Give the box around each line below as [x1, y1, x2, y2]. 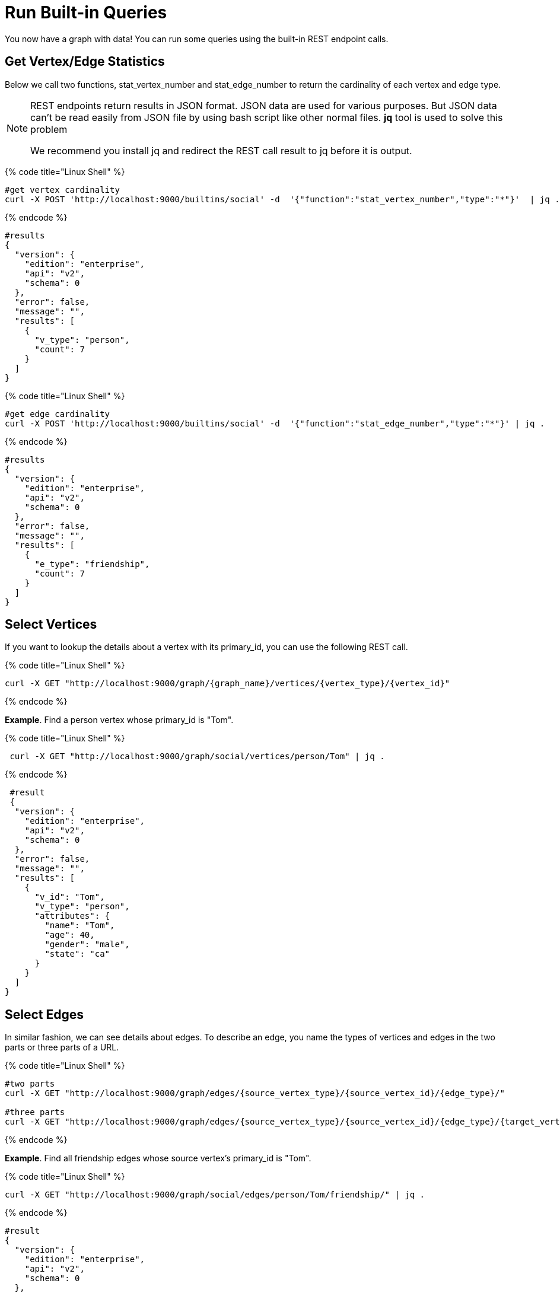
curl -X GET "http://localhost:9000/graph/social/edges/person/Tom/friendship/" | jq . [5, 1190, 425, 1200]
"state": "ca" [44, 949, 110, 959]
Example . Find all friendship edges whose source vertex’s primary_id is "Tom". [5, 1153, 311, 1164]
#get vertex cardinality [5, 184, 120, 195]
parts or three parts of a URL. [5, 1042, 119, 1053]
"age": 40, [44, 930, 95, 940]
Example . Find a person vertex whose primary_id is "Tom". [5, 715, 234, 725]
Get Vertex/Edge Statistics [5, 54, 165, 69]
